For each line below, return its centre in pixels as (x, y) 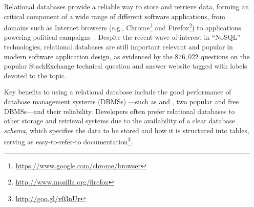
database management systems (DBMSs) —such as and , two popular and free (121, 101)
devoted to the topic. (35, 75)
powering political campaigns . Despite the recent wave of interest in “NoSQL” (122, 37)
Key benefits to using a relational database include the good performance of (118, 92)
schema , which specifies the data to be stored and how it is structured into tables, (127, 130)
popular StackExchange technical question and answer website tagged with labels (126, 66)
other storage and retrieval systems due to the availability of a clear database (120, 121)
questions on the (225, 56)
